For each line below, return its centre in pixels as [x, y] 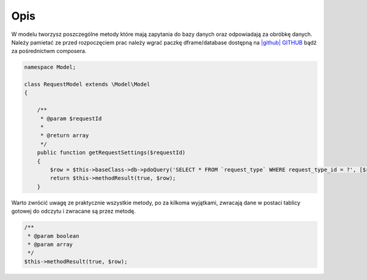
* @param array [50, 244]
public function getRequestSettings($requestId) [111, 153]
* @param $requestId [71, 118]
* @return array [65, 135]
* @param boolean [54, 236]
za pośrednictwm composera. [49, 51]
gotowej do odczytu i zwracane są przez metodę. [73, 211]
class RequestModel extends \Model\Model [87, 84]
